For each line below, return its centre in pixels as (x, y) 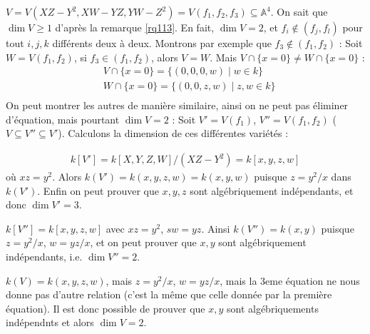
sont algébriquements (272, 308)
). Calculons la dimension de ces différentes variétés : (173, 133)
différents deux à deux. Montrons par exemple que (162, 43)
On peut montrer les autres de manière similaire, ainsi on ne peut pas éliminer (177, 105)
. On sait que (299, 11)
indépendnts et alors (50, 322)
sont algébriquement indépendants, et (272, 190)
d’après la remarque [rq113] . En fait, (135, 27)
